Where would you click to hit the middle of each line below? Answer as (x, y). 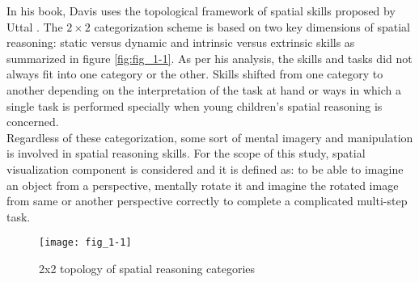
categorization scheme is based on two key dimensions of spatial (252, 26)
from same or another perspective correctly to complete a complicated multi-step (207, 201)
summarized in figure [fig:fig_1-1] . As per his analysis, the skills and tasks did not (209, 58)
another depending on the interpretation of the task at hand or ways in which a (204, 89)
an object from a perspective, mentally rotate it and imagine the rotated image (203, 185)
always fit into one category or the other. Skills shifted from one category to (195, 74)
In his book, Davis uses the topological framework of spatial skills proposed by (201, 11)
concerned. (33, 122)
